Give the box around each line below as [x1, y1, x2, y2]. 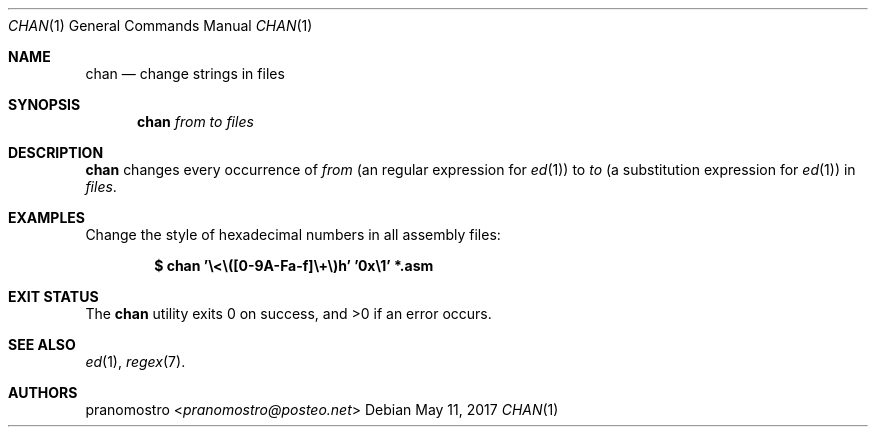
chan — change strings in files [85, 65, 285, 82]
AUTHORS [8, 384, 78, 401]
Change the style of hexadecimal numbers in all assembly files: [85, 226, 501, 243]
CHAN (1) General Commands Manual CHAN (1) [8, 17, 313, 34]
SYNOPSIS [8, 96, 81, 113]
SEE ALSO [8, 336, 76, 353]
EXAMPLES [8, 209, 85, 226]
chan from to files [137, 113, 254, 130]
